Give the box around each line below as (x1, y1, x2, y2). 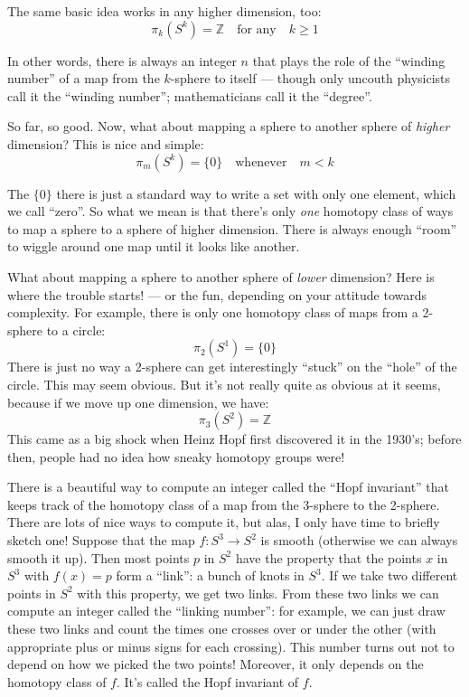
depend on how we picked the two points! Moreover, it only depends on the (7, 655, 424, 673)
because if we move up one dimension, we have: (7, 392, 269, 411)
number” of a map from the (7, 69, 160, 88)
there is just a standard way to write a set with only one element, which (56, 184, 456, 203)
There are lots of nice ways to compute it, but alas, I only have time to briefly (7, 513, 440, 532)
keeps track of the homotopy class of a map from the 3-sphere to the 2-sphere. (7, 494, 440, 513)
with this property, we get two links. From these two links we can (77, 583, 439, 602)
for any (237, 23, 277, 36)
